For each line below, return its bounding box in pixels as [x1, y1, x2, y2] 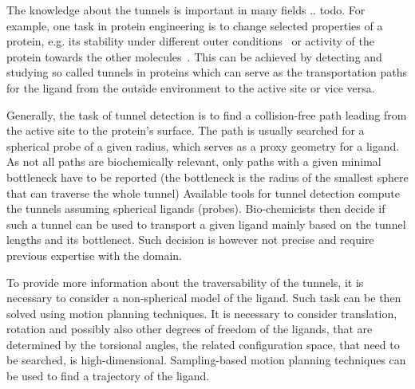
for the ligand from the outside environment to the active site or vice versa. [6, 79, 375, 96]
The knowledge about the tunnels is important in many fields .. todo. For [6, 2, 366, 18]
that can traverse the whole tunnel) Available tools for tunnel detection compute [6, 184, 400, 201]
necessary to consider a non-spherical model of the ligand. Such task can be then [6, 289, 401, 306]
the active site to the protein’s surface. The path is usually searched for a [6, 122, 365, 139]
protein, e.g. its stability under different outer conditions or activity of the [6, 33, 374, 49]
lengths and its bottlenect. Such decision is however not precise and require [6, 231, 374, 248]
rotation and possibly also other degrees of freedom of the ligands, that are [6, 320, 373, 337]
